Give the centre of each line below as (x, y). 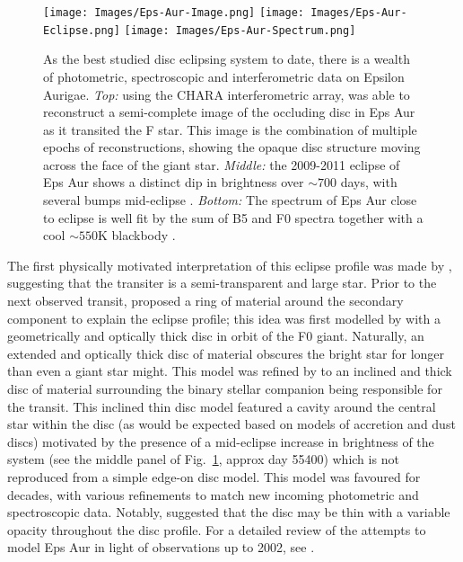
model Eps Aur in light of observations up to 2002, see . (161, 547)
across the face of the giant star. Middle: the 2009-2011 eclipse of (222, 164)
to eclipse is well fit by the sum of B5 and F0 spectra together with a (233, 217)
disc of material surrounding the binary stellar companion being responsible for (225, 388)
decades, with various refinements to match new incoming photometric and (213, 494)
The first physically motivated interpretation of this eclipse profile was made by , (230, 265)
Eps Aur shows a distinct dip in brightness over (174, 182)
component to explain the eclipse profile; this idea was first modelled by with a (224, 318)
